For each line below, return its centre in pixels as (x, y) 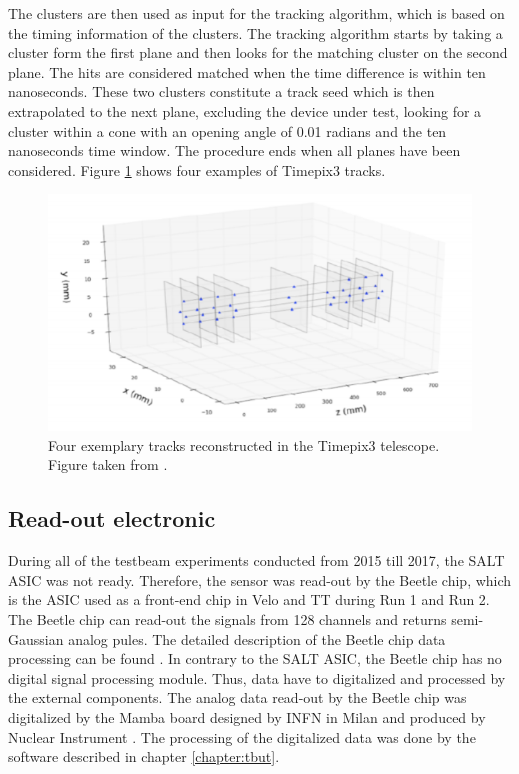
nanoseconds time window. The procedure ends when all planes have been (234, 150)
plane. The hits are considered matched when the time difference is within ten (247, 71)
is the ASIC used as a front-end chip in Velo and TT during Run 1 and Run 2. (249, 599)
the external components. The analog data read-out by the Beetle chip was (237, 697)
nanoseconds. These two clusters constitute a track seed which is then (221, 91)
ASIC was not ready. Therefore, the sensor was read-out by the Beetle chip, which (260, 579)
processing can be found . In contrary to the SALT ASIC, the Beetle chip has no (255, 658)
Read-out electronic (112, 518)
